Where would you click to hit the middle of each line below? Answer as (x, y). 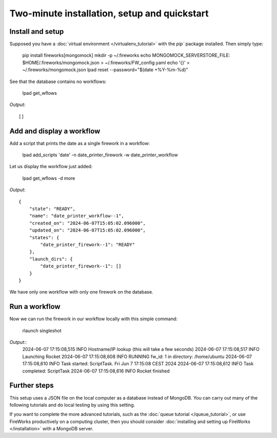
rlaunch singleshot (42, 330)
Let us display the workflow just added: (51, 166)
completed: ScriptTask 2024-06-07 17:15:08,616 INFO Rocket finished (96, 371)
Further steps (32, 385)
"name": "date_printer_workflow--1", (76, 216)
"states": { (44, 237)
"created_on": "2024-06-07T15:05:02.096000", (87, 223)
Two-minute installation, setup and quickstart (109, 13)
